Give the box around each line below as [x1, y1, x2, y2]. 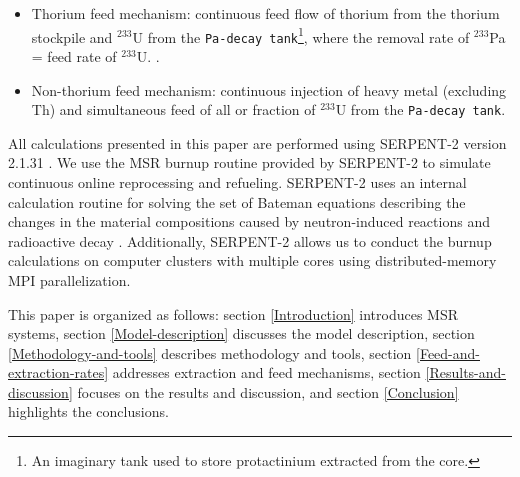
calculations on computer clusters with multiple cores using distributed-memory [8, 250, 497, 271]
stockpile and [31, 26, 113, 47]
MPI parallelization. [8, 269, 131, 290]
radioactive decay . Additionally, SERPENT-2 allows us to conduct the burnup [8, 230, 492, 251]
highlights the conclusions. [8, 401, 169, 422]
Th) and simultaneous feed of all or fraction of [31, 99, 316, 120]
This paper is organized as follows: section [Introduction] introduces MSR [8, 303, 459, 324]
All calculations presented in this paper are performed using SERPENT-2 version [8, 132, 507, 153]
